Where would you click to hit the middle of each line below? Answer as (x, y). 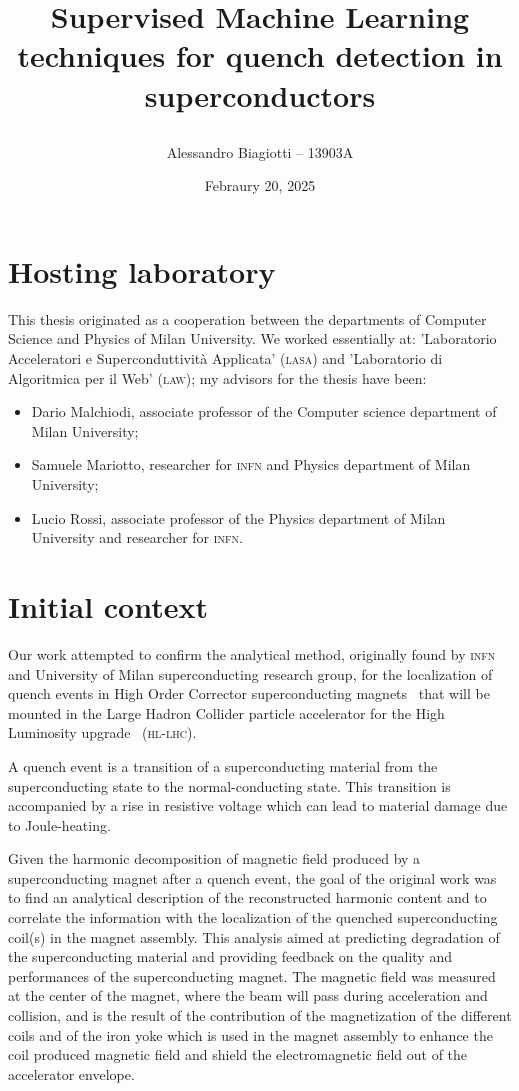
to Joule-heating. (59, 824)
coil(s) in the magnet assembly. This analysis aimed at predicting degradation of (254, 936)
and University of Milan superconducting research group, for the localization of (250, 673)
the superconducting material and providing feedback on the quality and (230, 956)
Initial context (108, 606)
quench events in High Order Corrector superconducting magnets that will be (249, 693)
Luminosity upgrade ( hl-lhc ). (102, 732)
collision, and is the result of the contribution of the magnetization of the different (260, 1015)
